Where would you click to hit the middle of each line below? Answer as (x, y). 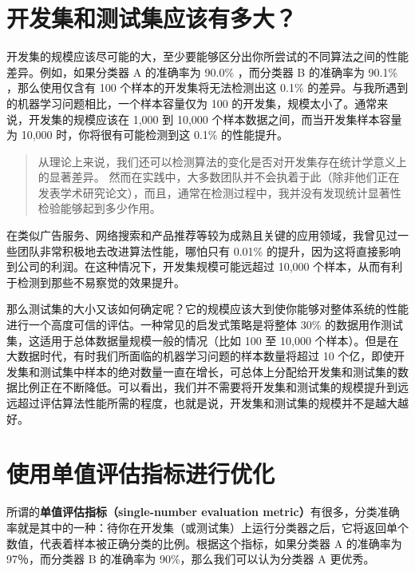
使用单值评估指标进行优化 (141, 473)
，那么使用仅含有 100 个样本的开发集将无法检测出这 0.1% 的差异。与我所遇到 (207, 87)
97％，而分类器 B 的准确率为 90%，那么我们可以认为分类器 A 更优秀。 (191, 559)
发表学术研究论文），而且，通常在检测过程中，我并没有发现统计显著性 (219, 192)
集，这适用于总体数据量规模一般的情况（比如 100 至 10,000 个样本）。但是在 (203, 340)
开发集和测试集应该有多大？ (152, 18)
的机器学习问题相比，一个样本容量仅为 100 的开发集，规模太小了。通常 (192, 103)
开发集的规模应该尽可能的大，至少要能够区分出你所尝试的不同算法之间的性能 (207, 56)
